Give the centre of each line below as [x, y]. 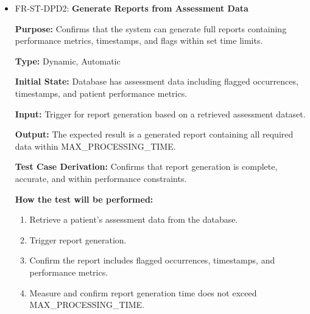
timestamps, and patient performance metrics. [101, 93]
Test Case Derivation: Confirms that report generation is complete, [146, 166]
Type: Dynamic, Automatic [68, 61]
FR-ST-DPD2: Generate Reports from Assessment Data [132, 8]
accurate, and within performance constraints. [101, 178]
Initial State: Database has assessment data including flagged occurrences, [157, 81]
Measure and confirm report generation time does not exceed [143, 292]
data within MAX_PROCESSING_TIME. [95, 146]
